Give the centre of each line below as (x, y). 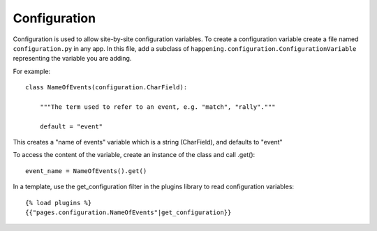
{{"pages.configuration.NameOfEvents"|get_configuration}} (128, 213)
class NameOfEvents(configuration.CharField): (106, 88)
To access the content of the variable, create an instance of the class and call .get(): (134, 155)
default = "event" (71, 126)
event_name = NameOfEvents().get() (86, 171)
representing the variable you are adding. (72, 59)
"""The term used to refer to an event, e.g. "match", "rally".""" (157, 107)
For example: (32, 71)
